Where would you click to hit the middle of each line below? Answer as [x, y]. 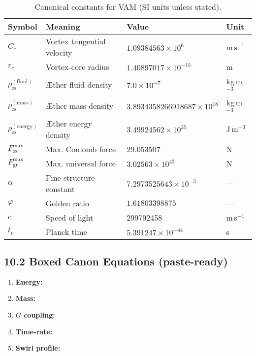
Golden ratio [67, 203]
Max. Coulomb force [81, 149]
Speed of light [69, 217]
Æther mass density [80, 105]
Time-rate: [34, 331]
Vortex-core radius [77, 67]
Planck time [66, 231]
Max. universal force [80, 163]
